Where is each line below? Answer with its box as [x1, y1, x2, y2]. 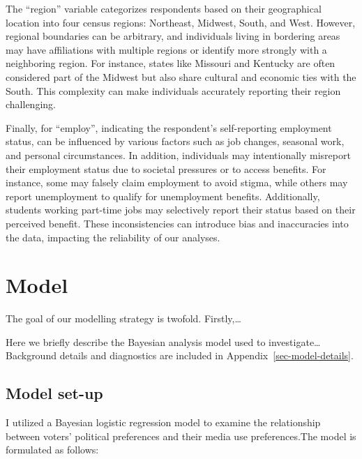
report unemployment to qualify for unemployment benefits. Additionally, [6, 188, 320, 203]
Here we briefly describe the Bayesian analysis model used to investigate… [6, 334, 321, 349]
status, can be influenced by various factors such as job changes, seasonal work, [6, 134, 345, 149]
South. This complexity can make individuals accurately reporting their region [6, 83, 341, 98]
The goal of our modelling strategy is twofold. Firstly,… [6, 311, 241, 326]
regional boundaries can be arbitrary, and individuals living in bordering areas [6, 29, 340, 43]
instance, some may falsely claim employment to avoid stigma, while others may [6, 175, 348, 190]
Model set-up [6, 382, 103, 404]
